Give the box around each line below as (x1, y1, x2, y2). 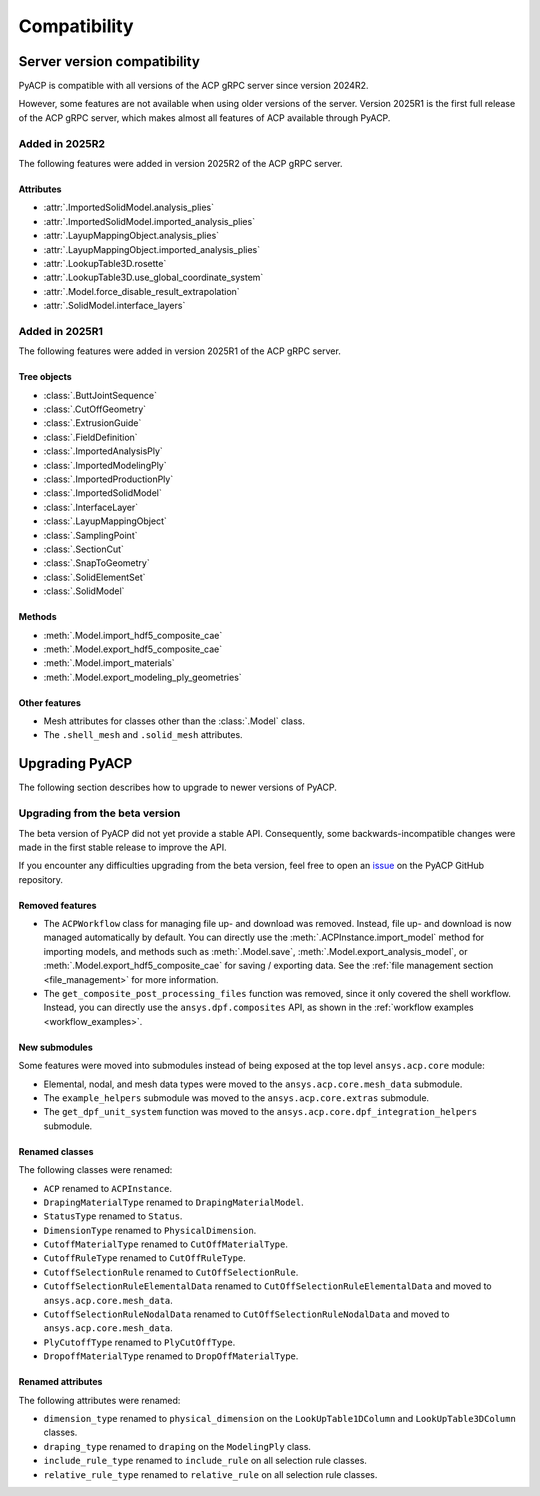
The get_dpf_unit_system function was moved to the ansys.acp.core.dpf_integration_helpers (43, 1106, 478, 1118)
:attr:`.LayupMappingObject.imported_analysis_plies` (43, 243, 260, 255)
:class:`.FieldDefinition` (43, 431, 139, 443)
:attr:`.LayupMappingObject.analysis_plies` (43, 230, 220, 242)
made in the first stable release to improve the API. (18, 841, 227, 853)
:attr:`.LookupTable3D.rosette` (43, 257, 167, 269)
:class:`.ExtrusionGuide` (43, 417, 142, 429)
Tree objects (18, 371, 72, 383)
